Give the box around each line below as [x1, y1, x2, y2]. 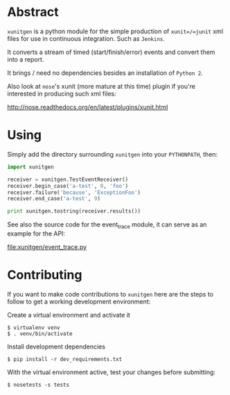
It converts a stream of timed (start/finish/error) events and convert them [7, 48, 215, 56]
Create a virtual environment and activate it [7, 310, 130, 319]
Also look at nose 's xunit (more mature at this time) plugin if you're [7, 82, 196, 90]
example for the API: [7, 229, 66, 238]
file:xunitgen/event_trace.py [7, 243, 87, 251]
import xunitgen [7, 164, 54, 170]
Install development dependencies [7, 342, 106, 351]
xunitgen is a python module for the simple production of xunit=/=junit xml [7, 27, 224, 35]
